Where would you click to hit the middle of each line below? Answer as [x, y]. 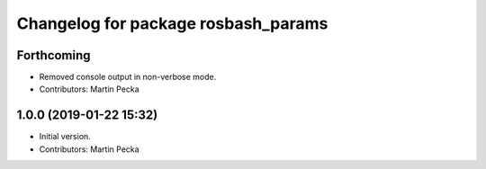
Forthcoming [54, 55]
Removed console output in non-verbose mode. [128, 77]
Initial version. [65, 137]
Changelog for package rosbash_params [172, 23]
